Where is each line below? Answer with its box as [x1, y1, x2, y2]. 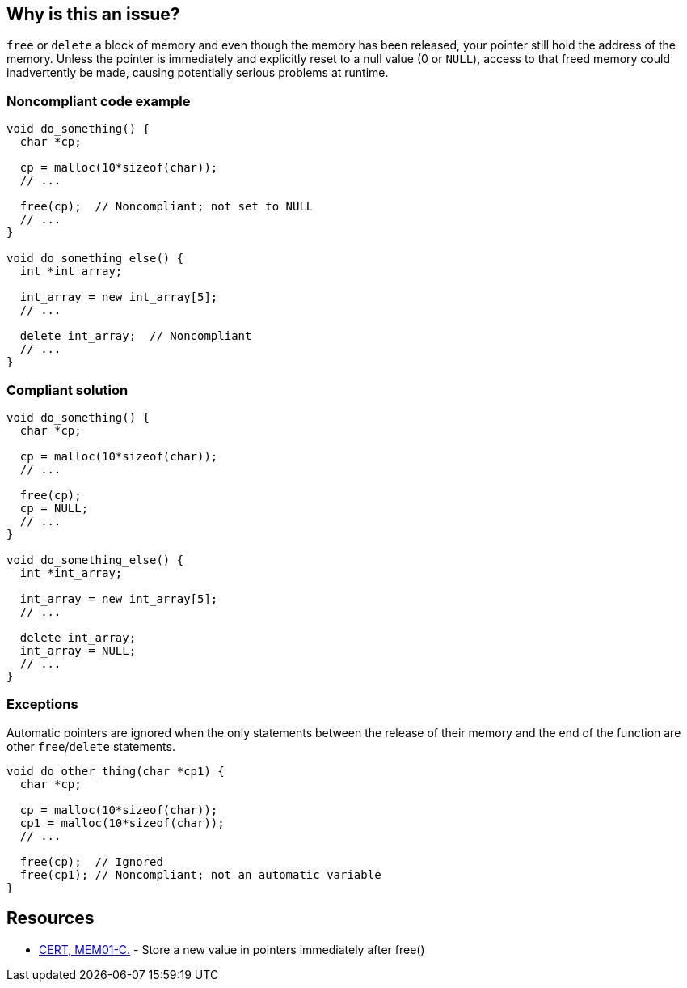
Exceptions [6, 696, 78, 713]
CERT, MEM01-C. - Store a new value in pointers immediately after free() [39, 942, 425, 956]
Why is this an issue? [6, 4, 180, 24]
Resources [6, 908, 95, 929]
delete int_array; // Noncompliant [19, 329, 252, 343]
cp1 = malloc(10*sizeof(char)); [19, 816, 225, 829]
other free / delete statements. [6, 739, 175, 753]
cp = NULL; [19, 501, 89, 515]
